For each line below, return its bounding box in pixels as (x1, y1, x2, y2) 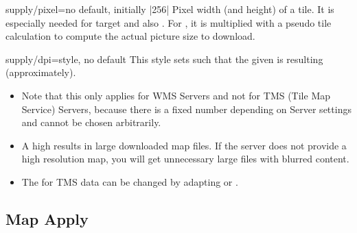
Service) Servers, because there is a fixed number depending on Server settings (21, 101, 352, 116)
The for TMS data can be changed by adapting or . (21, 174, 238, 188)
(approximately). (5, 65, 76, 79)
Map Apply (5, 208, 89, 229)
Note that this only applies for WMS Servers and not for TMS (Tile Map (21, 88, 330, 102)
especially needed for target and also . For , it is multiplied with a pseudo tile (5, 15, 332, 29)
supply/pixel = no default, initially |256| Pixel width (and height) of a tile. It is (5, 2, 334, 16)
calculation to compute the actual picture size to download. (5, 29, 255, 43)
